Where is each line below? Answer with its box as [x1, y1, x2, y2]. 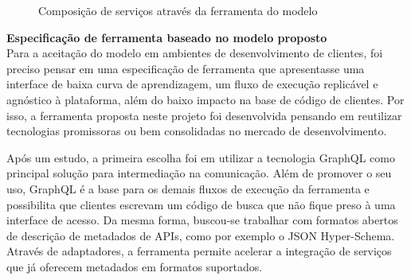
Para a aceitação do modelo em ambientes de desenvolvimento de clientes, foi [6, 45, 383, 61]
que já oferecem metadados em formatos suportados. [6, 258, 263, 274]
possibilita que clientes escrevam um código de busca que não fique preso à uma [6, 196, 396, 212]
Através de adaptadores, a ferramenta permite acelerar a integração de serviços [6, 243, 392, 259]
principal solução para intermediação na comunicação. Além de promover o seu [6, 165, 392, 181]
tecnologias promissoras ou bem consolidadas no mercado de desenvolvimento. [6, 122, 387, 139]
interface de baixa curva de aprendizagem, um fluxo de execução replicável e [6, 76, 378, 92]
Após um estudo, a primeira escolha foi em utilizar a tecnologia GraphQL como [6, 149, 395, 165]
